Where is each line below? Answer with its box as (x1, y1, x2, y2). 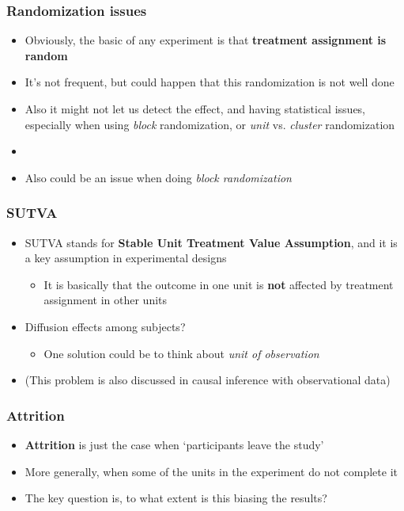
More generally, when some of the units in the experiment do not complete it (25, 463, 398, 479)
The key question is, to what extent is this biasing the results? (25, 490, 327, 506)
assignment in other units (43, 292, 168, 308)
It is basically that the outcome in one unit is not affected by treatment (43, 276, 394, 292)
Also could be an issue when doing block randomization (25, 169, 292, 185)
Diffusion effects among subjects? (25, 318, 186, 334)
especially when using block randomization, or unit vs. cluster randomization (25, 116, 395, 132)
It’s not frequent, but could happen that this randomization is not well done (25, 74, 395, 90)
